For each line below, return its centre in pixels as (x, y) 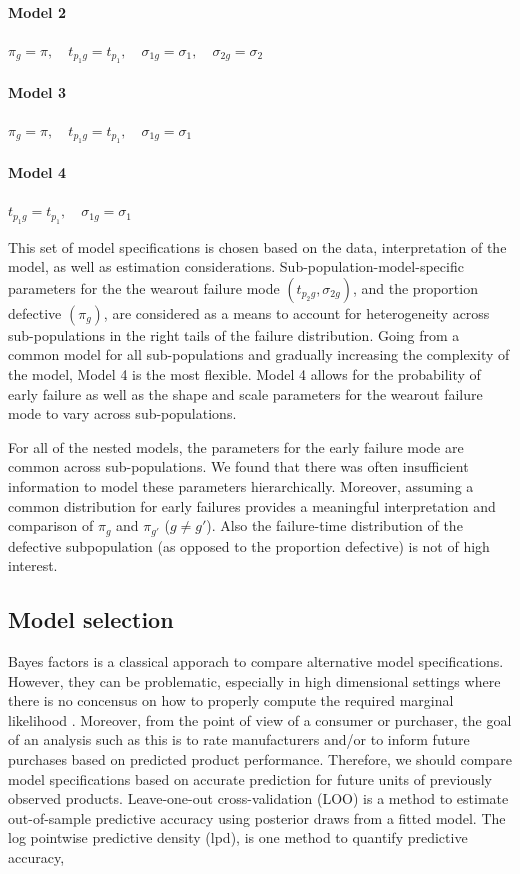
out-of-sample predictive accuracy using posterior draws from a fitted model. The (257, 817)
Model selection (91, 619)
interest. (33, 565)
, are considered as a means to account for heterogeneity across (296, 312)
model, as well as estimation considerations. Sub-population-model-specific (236, 266)
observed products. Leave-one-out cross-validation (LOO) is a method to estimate (258, 798)
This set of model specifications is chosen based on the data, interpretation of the (257, 246)
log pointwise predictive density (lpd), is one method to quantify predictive (238, 837)
